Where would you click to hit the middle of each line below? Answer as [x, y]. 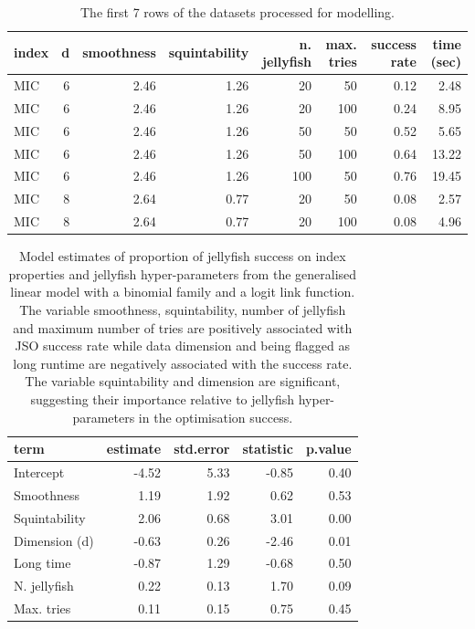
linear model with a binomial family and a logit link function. [183, 292]
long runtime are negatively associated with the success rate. [183, 363]
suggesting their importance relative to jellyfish [163, 398]
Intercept [39, 472]
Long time [42, 563]
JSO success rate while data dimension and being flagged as [183, 346]
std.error [202, 449]
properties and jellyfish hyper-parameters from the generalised [183, 273]
